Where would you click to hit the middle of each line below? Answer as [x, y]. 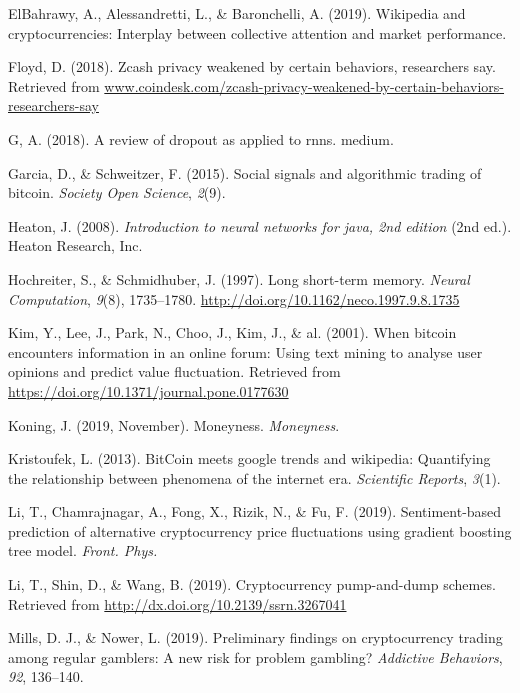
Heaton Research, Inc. [75, 245]
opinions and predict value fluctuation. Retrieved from [174, 371]
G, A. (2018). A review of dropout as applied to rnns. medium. [201, 138]
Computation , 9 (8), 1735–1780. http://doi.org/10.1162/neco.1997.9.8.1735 [234, 298]
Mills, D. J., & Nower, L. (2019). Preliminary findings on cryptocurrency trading [255, 637]
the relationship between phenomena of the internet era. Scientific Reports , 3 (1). [254, 477]
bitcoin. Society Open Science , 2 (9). [117, 192]
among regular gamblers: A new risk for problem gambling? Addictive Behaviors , [255, 656]
